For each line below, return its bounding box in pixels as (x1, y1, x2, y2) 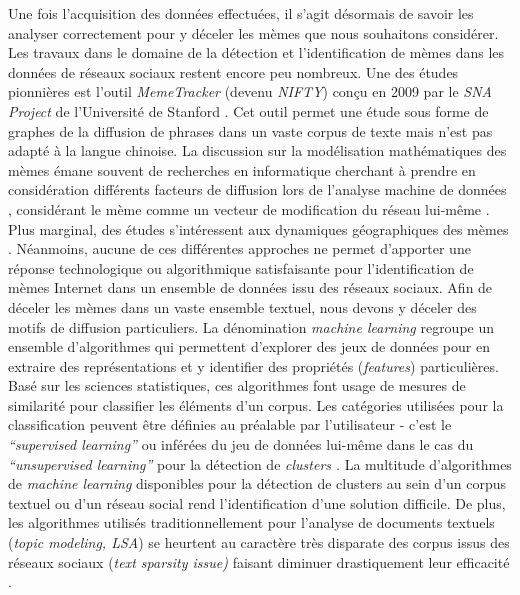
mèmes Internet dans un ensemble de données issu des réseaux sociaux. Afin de (8, 277, 493, 298)
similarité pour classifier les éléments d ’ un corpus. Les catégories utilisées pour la (8, 394, 504, 415)
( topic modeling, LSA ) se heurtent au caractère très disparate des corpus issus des (8, 532, 510, 553)
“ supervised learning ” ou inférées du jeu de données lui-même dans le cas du (8, 434, 474, 455)
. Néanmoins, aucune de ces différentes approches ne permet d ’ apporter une (8, 238, 471, 259)
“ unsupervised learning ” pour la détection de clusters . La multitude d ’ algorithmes (8, 453, 512, 474)
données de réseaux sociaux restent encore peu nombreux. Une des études (8, 61, 459, 82)
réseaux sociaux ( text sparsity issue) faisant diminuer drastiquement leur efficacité (8, 551, 510, 572)
